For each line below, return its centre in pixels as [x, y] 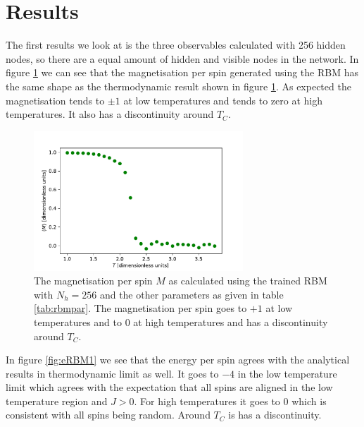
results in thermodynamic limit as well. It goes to [112, 373]
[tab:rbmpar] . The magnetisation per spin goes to [140, 308]
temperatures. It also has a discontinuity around [110, 114]
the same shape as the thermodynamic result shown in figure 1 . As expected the [178, 86]
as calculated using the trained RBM [248, 281]
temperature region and [57, 401]
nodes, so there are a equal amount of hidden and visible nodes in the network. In [182, 58]
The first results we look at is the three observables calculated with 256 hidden [176, 45]
